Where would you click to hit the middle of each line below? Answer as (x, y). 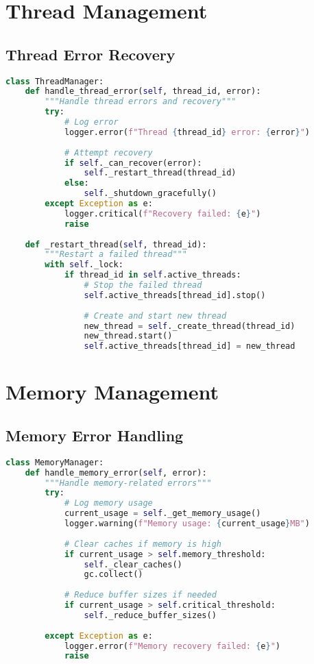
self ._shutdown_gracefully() (150, 194)
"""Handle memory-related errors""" (128, 483)
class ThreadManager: (55, 81)
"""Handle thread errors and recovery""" (141, 102)
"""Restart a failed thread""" (116, 255)
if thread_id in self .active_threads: (153, 275)
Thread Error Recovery (90, 54)
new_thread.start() (128, 336)
